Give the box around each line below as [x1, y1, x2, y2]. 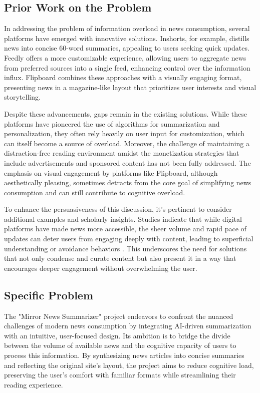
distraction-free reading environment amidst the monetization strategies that [4, 148, 239, 158]
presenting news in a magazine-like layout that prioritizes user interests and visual [4, 82, 256, 92]
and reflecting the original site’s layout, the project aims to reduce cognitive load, [4, 359, 254, 370]
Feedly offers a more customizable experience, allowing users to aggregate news [4, 52, 246, 63]
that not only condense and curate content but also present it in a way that [4, 253, 236, 263]
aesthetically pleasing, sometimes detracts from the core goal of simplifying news [4, 177, 251, 188]
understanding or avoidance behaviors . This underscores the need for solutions [4, 243, 247, 253]
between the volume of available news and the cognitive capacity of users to [4, 340, 236, 350]
